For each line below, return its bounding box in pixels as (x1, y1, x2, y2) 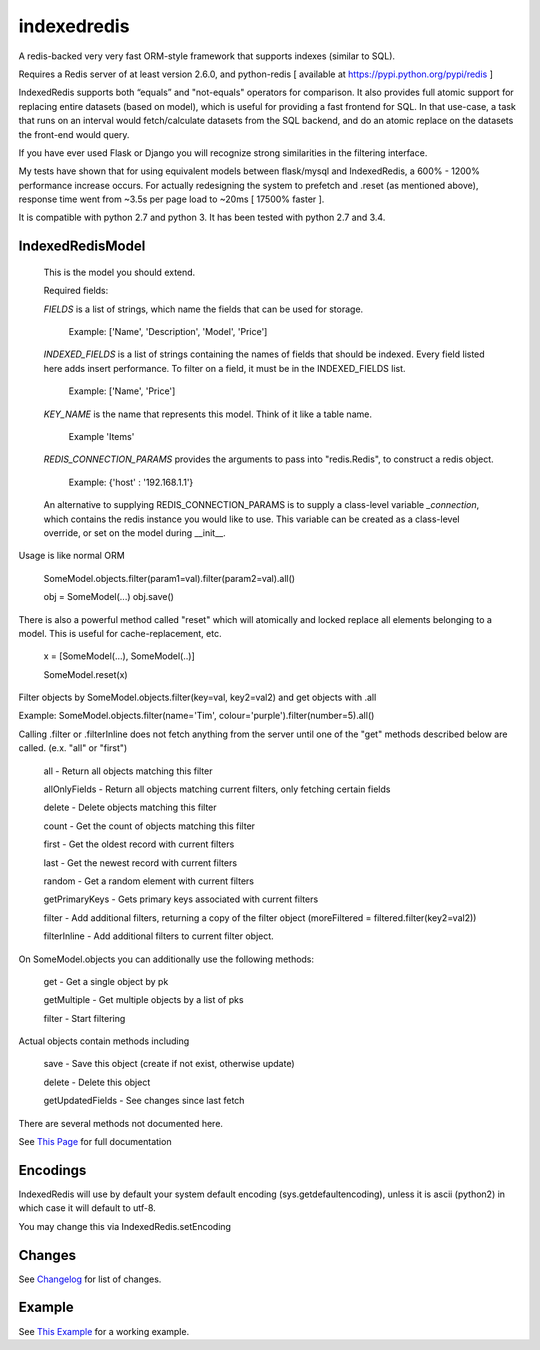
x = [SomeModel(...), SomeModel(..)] (43, 650, 195, 662)
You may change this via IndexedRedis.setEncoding (18, 1220, 232, 1232)
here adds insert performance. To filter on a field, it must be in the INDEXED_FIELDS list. (43, 362, 406, 374)
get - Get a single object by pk (43, 975, 169, 987)
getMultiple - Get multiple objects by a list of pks (43, 994, 244, 1006)
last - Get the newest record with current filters (43, 856, 238, 869)
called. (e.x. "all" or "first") (18, 742, 128, 754)
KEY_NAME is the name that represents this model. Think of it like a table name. (43, 408, 372, 420)
